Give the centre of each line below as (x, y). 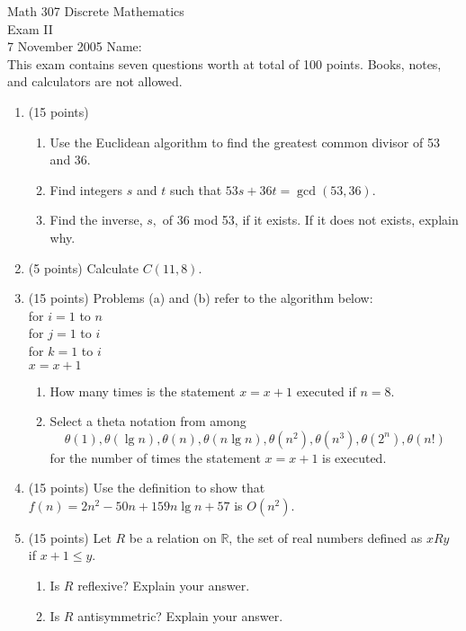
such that (196, 189)
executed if (326, 391)
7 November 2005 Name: (75, 46)
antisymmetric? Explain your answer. (180, 615)
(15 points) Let (70, 537)
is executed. (354, 457)
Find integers (86, 189)
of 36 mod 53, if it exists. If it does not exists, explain (310, 220)
